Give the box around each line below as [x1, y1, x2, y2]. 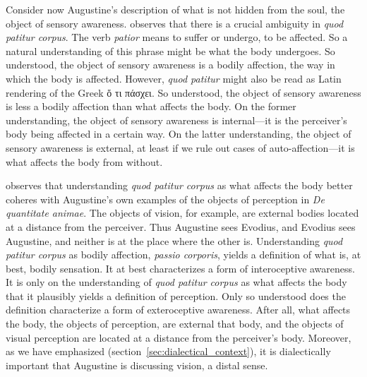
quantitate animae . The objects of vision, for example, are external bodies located [6, 205, 359, 220]
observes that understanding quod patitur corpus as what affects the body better [6, 178, 353, 193]
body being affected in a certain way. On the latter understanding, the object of [6, 126, 351, 141]
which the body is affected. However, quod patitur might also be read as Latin [6, 71, 342, 85]
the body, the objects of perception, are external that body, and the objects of [6, 316, 344, 331]
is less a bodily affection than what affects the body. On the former [6, 99, 296, 114]
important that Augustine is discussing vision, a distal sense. [6, 357, 268, 372]
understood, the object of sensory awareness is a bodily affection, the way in [6, 57, 335, 72]
